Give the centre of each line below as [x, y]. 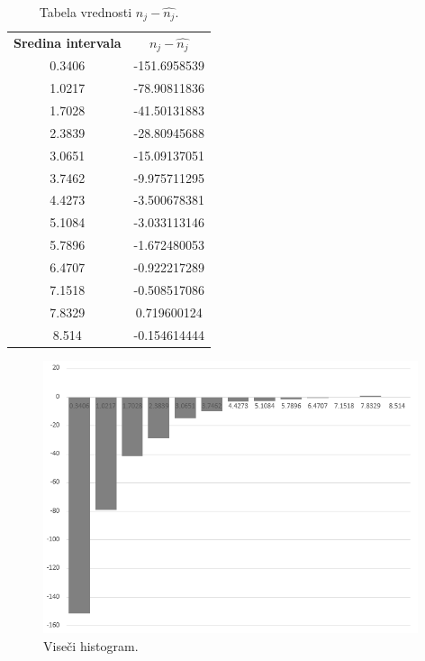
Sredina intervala [68, 43]
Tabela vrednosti [86, 12]
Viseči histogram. [91, 645]
